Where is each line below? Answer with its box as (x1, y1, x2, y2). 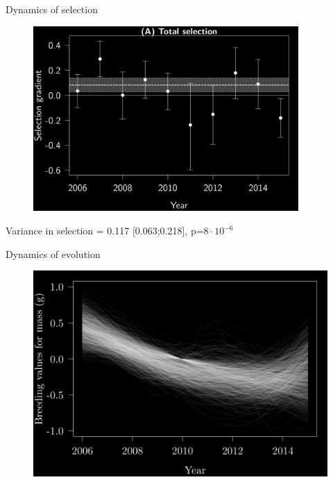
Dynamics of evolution (6, 246, 101, 261)
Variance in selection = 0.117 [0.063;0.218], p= (6, 223, 204, 237)
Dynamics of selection (6, 2, 98, 16)
